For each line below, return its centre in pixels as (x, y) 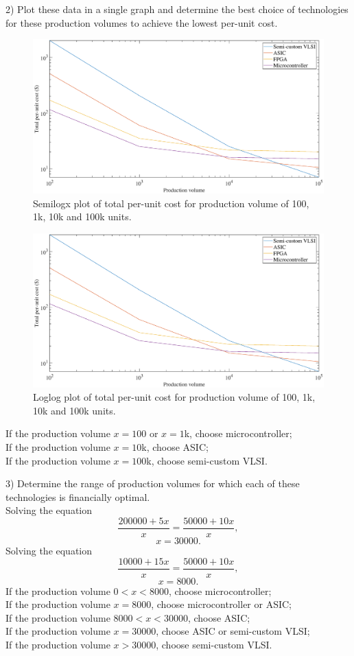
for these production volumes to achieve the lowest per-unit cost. (142, 22)
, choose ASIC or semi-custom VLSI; (233, 631)
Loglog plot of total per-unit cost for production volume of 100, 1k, (174, 397)
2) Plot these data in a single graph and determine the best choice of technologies (177, 9)
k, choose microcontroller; (238, 433)
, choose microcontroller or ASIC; (222, 604)
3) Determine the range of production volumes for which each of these (153, 483)
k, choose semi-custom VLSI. (207, 460)
